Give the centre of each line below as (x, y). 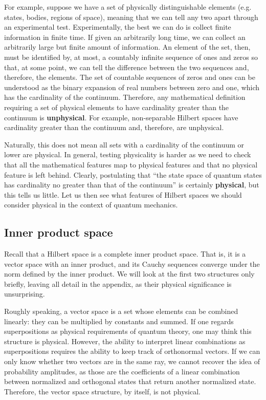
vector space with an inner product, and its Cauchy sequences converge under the (132, 264)
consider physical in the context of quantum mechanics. (91, 205)
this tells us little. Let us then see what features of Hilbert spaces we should (123, 194)
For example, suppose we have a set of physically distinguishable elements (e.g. (128, 7)
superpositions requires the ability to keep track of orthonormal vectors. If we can (132, 351)
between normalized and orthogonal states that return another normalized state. (130, 381)
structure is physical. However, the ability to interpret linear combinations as (125, 341)
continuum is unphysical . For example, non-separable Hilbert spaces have (121, 117)
